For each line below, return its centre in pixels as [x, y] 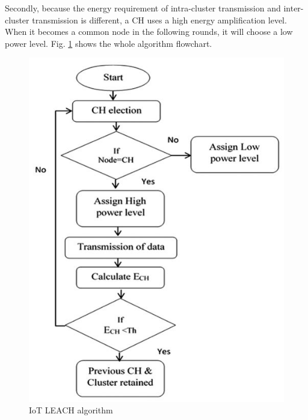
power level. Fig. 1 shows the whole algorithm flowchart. [109, 43]
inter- [294, 8]
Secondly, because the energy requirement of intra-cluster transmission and [143, 8]
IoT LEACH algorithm [71, 410]
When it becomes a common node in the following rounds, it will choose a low [149, 32]
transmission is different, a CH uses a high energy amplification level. [159, 20]
